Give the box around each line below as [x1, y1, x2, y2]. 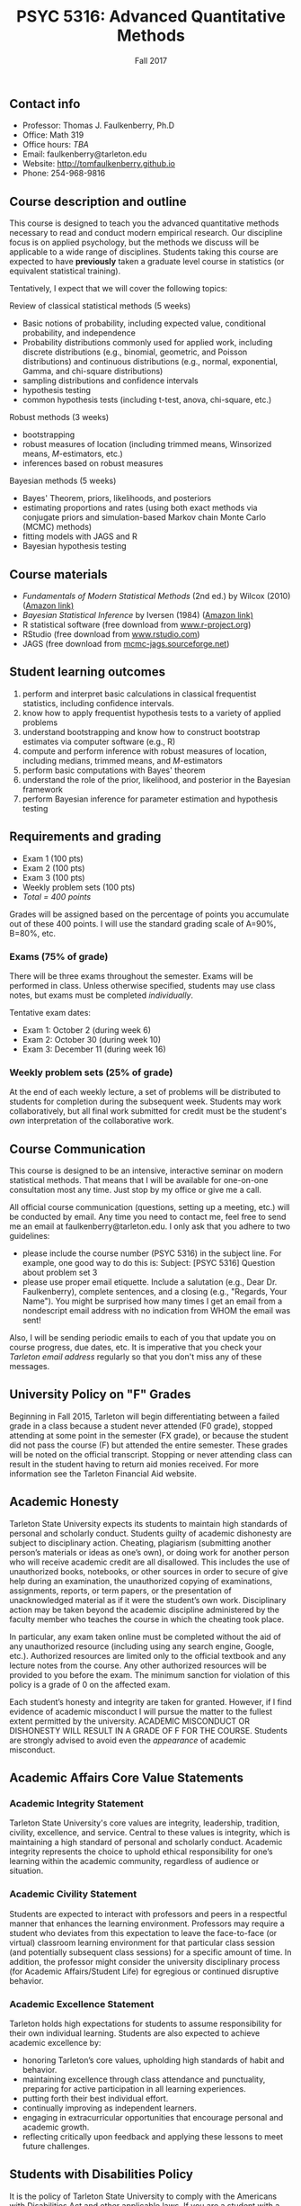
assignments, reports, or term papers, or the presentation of [9, 1585, 232, 1596]
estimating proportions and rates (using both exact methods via [22, 502, 258, 514]
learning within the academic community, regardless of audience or [9, 1856, 260, 1867]
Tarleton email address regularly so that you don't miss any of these [9, 1351, 262, 1362]
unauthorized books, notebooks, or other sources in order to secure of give [9, 1565, 288, 1576]
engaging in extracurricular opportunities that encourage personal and [22, 2112, 284, 2122]
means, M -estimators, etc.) [22, 448, 123, 460]
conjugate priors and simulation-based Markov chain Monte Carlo [22, 512, 267, 523]
